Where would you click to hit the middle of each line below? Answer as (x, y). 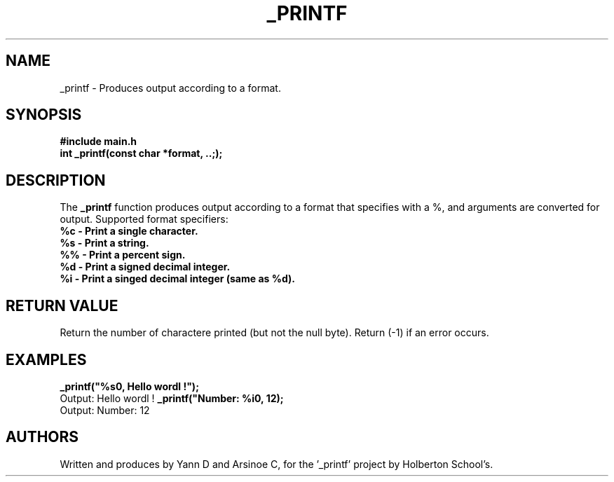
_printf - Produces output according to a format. (170, 88)
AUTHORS (42, 437)
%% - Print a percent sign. (123, 255)
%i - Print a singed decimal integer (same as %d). (177, 279)
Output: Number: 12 (105, 410)
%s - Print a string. (104, 243)
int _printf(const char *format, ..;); (141, 153)
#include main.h (98, 142)
